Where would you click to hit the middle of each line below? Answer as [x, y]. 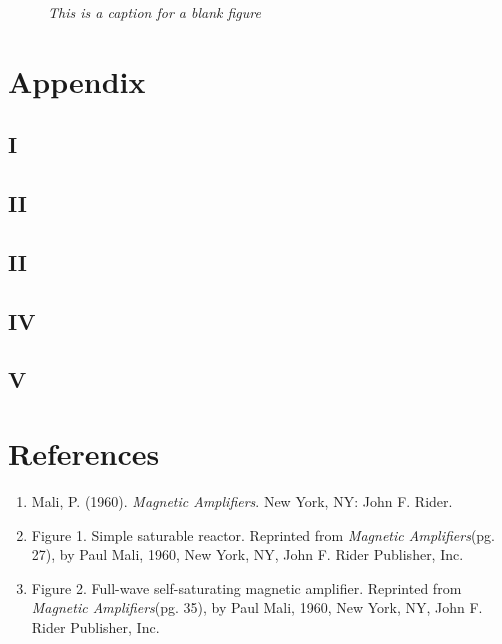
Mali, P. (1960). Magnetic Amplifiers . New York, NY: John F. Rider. [242, 501]
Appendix [77, 80]
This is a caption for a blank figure [154, 12]
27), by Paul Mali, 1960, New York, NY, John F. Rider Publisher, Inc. [247, 554]
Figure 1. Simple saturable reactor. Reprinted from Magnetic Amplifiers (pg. [263, 534]
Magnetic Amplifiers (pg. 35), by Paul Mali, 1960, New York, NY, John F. [257, 607]
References [84, 453]
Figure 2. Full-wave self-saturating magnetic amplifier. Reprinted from [246, 587]
